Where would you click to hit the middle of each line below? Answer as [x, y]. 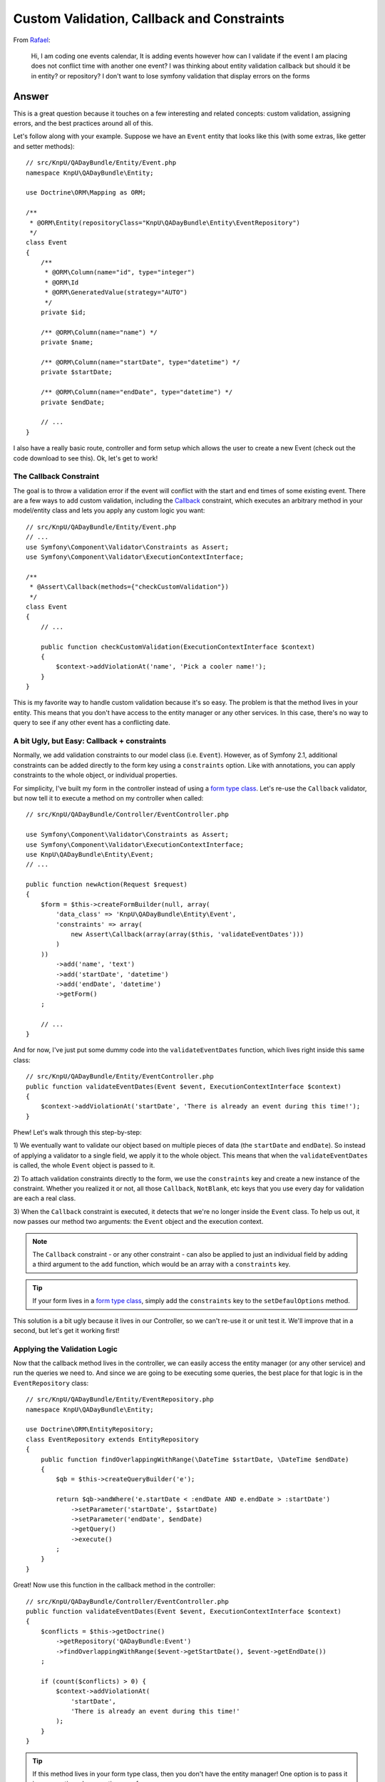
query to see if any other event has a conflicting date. [92, 723]
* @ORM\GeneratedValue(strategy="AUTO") [116, 293]
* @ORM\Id [62, 282]
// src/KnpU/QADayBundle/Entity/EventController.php [120, 1077]
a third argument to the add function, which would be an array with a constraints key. [161, 1265]
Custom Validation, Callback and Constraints [149, 19]
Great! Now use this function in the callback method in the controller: [114, 1585]
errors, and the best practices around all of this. [83, 123]
